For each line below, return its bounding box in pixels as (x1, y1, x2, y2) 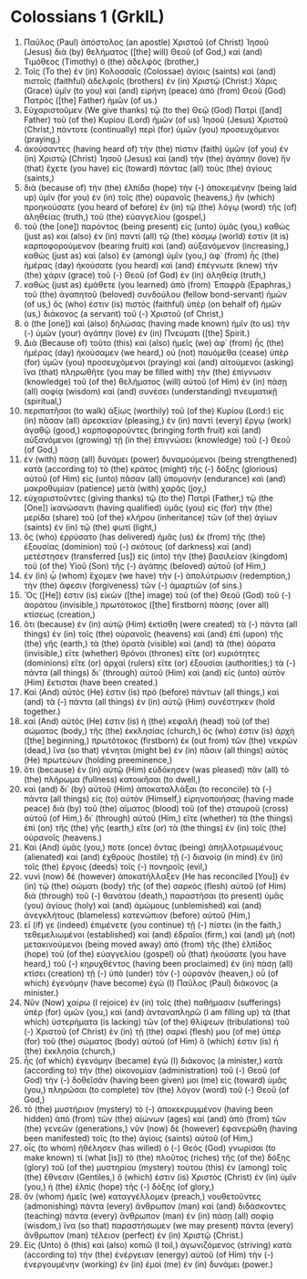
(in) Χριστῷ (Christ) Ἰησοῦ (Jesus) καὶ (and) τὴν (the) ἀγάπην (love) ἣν (23, 152, 291, 163)
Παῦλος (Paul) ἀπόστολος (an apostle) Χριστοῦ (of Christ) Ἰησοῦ (23, 37, 270, 47)
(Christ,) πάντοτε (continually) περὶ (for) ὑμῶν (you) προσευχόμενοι (23, 123, 280, 134)
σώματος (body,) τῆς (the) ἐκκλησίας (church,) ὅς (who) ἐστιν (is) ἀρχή (23, 725, 295, 736)
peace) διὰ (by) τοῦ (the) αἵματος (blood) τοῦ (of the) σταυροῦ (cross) (23, 802, 290, 813)
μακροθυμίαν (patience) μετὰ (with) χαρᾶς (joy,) (23, 482, 208, 494)
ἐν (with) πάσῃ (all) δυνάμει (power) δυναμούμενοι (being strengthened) (23, 454, 298, 465)
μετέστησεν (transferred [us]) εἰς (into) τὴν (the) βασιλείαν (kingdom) (23, 550, 289, 561)
